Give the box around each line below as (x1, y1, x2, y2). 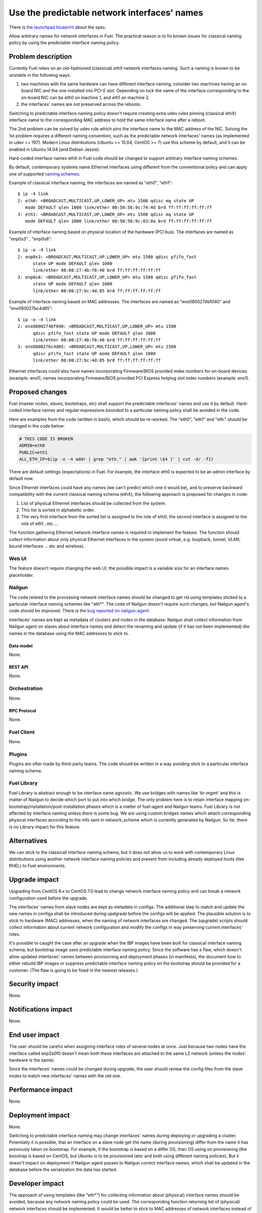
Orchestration (9, 685, 43, 692)
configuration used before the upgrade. (9, 895, 88, 901)
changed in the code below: (9, 423, 65, 429)
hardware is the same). (9, 1057, 55, 1063)
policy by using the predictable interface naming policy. (9, 40, 120, 46)
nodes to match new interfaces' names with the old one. (9, 1073, 121, 1079)
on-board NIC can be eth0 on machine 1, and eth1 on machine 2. (21, 95, 150, 100)
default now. (9, 475, 34, 481)
